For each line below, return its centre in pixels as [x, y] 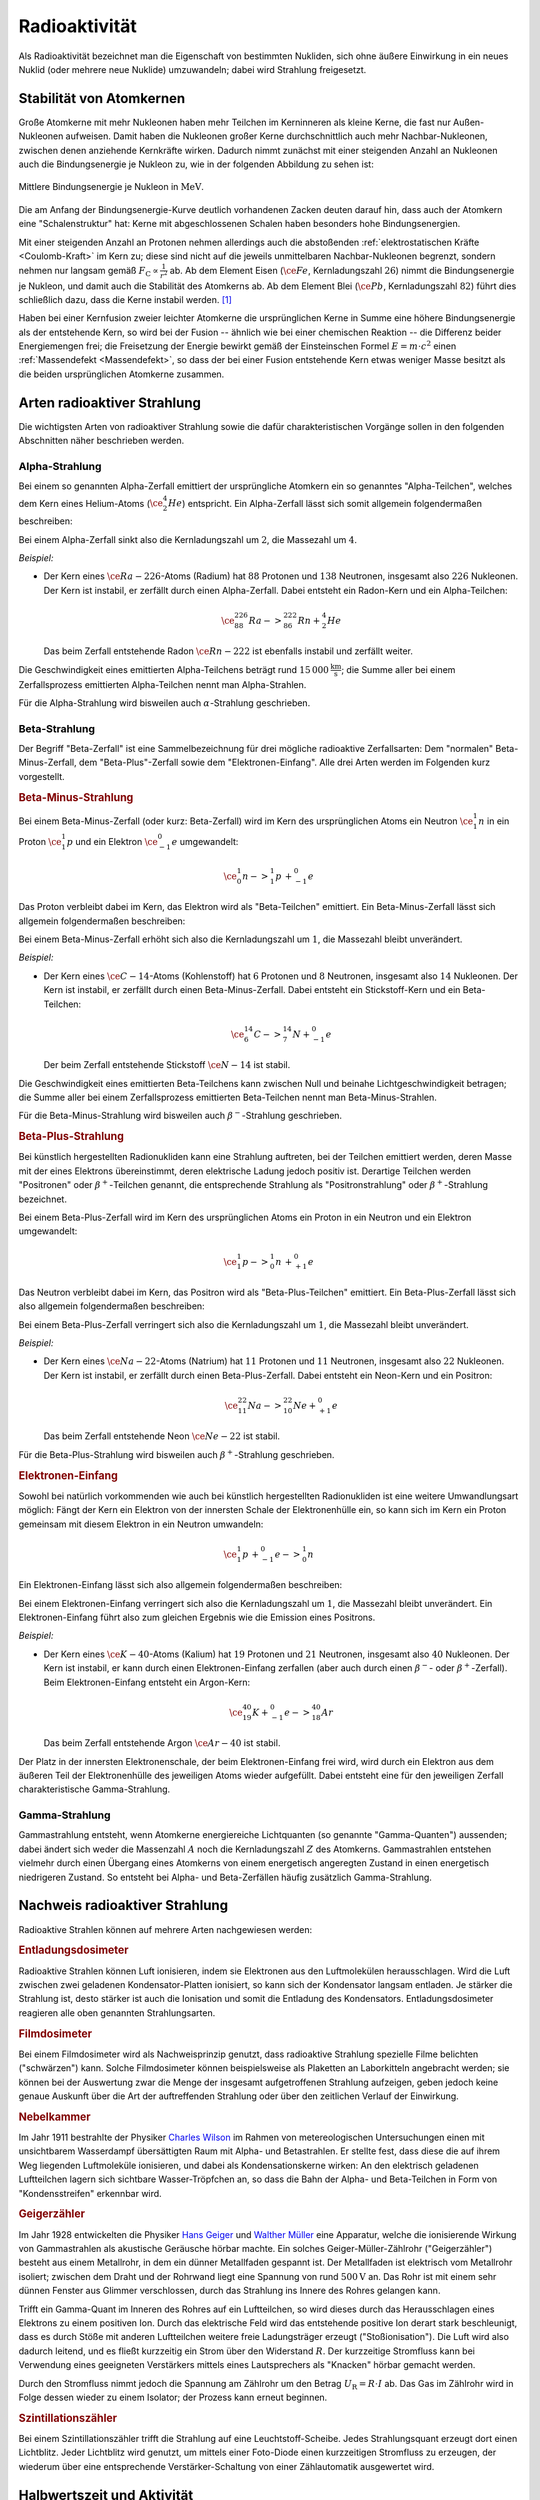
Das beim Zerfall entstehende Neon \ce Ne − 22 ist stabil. [161, 1436]
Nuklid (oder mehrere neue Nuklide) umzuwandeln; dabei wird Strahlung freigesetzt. [192, 69]
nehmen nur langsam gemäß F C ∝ [88, 271]
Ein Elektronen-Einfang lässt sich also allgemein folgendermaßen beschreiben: [180, 1585]
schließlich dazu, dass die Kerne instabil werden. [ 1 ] [125, 299]
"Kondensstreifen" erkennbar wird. [90, 2193]
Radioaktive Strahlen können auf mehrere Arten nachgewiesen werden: [165, 1929]
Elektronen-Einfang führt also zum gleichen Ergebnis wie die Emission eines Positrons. [197, 1617]
